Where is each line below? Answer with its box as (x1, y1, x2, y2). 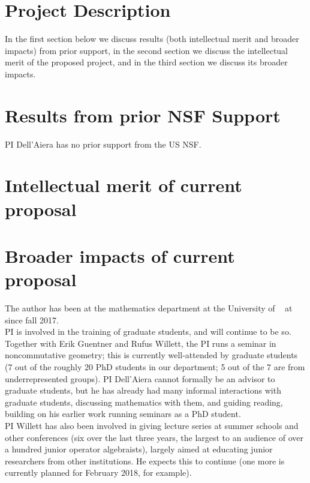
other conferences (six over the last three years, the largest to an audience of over (5, 431, 303, 443)
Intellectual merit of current (5, 173, 242, 197)
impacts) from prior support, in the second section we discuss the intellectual (5, 44, 288, 56)
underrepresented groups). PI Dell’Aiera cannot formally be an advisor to (5, 372, 275, 385)
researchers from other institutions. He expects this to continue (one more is (5, 454, 285, 467)
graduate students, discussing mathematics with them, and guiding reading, (5, 395, 283, 408)
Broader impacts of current (5, 243, 235, 268)
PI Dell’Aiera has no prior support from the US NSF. (5, 137, 201, 150)
